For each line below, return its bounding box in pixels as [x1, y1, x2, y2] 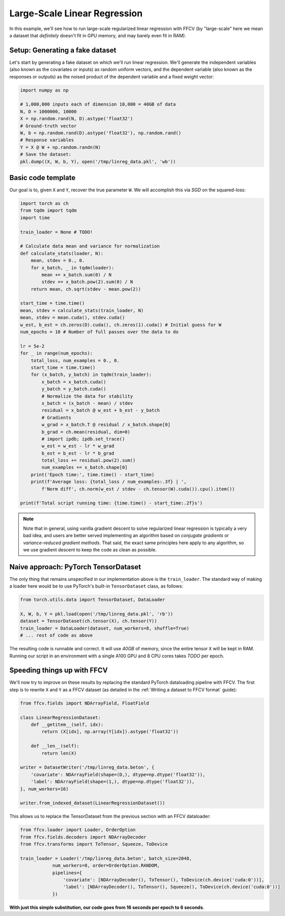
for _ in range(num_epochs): [20, 350, 93, 357]
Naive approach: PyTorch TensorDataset [9, 563, 141, 571]
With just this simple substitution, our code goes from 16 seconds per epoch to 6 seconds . [9, 904, 205, 910]
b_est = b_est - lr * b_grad [41, 450, 115, 456]
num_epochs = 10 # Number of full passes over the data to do [20, 329, 179, 335]
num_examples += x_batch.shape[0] [41, 465, 128, 470]
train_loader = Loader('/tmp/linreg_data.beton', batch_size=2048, [20, 855, 192, 861]
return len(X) [41, 750, 77, 756]
